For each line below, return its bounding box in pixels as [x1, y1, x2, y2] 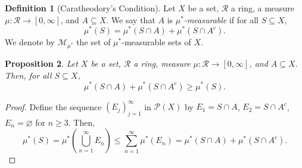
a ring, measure [133, 57, 191, 70]
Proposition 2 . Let [5, 57, 78, 70]
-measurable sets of [122, 36, 191, 48]
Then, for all [5, 69, 52, 81]
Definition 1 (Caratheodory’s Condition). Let [5, 2, 176, 14]
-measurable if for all [183, 13, 259, 26]
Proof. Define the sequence [5, 100, 102, 113]
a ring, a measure [231, 2, 295, 14]
